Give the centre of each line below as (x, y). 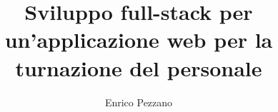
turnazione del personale (139, 67)
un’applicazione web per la (139, 40)
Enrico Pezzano (139, 102)
